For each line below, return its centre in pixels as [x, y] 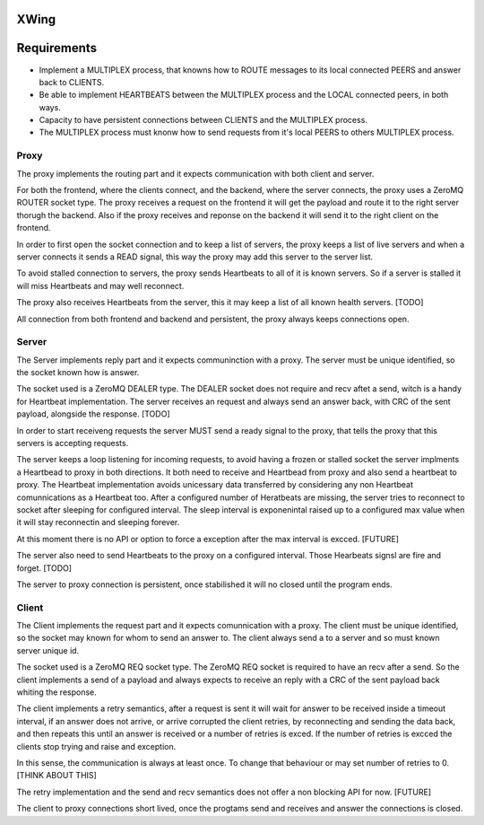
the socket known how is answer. [78, 373]
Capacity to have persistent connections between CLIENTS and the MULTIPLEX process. [203, 120]
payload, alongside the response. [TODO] [93, 414]
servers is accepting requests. [73, 443]
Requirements [57, 48]
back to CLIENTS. [72, 82]
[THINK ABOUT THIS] [57, 776]
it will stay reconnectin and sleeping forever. [98, 522]
